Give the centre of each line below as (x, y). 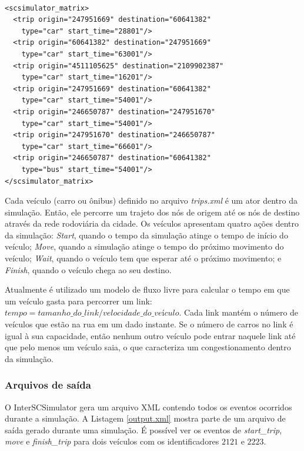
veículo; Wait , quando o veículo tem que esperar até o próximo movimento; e (143, 258)
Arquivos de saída (48, 385)
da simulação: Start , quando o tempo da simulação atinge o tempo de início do (146, 235)
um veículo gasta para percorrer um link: (78, 301)
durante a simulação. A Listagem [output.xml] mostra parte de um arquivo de (145, 418)
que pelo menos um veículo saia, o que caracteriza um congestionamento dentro (148, 347)
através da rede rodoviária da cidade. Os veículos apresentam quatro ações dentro (152, 223)
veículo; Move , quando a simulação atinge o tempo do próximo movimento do (144, 246)
